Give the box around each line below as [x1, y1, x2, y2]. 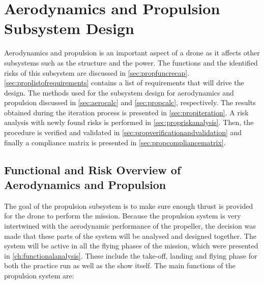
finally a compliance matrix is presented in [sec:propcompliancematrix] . [4, 137, 226, 147]
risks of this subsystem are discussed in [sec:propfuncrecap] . [4, 67, 190, 78]
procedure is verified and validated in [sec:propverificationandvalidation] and [4, 127, 242, 138]
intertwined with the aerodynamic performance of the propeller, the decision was [4, 220, 256, 231]
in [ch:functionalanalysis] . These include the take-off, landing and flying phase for [4, 250, 257, 261]
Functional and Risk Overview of [4, 162, 181, 177]
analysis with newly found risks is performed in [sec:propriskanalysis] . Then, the [4, 117, 254, 128]
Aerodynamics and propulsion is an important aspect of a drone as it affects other [4, 47, 260, 58]
